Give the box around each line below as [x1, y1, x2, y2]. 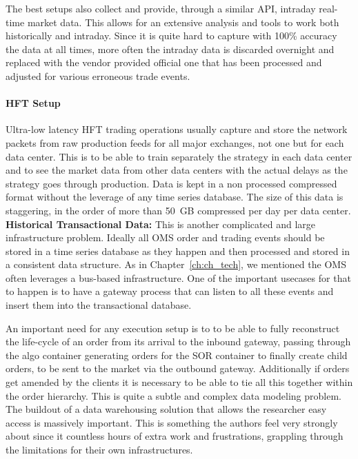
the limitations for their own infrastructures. [6, 442, 193, 457]
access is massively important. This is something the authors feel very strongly [6, 415, 338, 429]
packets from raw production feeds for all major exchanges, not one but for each [6, 135, 344, 150]
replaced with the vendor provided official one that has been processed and [6, 55, 322, 70]
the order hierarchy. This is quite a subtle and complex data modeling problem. [6, 388, 341, 402]
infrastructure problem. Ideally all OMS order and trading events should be [6, 230, 325, 245]
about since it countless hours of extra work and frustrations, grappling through [6, 429, 344, 443]
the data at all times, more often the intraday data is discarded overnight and [6, 41, 335, 56]
